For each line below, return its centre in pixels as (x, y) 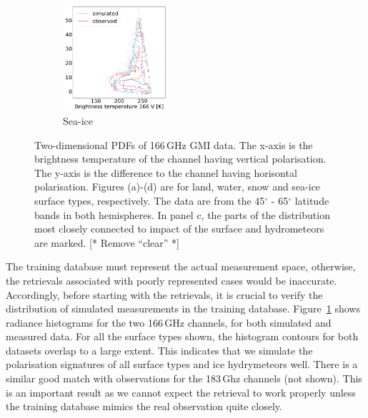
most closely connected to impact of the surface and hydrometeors (179, 229)
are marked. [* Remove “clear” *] (107, 242)
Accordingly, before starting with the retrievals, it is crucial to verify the (164, 294)
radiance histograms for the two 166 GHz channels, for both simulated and (169, 322)
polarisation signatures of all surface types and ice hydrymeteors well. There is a (182, 364)
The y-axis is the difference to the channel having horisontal (166, 172)
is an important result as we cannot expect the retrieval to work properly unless (181, 392)
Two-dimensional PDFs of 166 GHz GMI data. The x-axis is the (174, 144)
